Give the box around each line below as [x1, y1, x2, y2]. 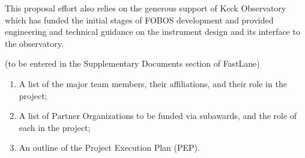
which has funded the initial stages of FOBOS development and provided [5, 13, 274, 26]
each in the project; [19, 121, 91, 133]
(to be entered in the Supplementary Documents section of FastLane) [5, 57, 260, 70]
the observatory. [5, 37, 64, 49]
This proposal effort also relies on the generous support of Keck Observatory [5, 2, 286, 14]
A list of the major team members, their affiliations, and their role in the [19, 77, 287, 90]
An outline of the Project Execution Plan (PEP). [19, 141, 200, 154]
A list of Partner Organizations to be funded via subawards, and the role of [19, 109, 297, 122]
